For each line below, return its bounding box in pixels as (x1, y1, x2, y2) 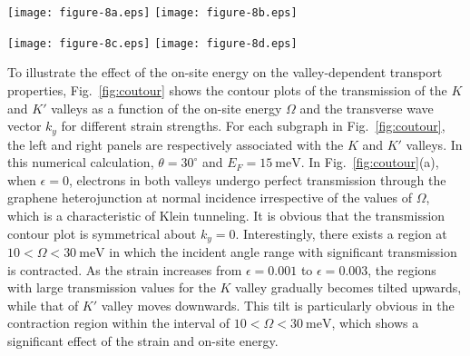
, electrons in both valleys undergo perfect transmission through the (68, 170, 446, 189)
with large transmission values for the (7, 278, 216, 297)
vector (7, 116, 42, 135)
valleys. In (406, 134, 463, 153)
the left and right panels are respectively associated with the (7, 134, 344, 153)
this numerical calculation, (7, 153, 154, 172)
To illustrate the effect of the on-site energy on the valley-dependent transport (7, 63, 443, 82)
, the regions (367, 260, 436, 279)
